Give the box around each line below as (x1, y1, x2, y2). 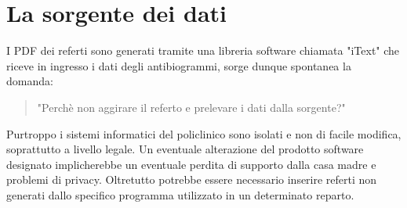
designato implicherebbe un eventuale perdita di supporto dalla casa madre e (6, 156, 376, 172)
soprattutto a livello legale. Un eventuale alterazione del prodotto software (6, 141, 364, 157)
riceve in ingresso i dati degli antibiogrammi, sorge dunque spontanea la (6, 57, 351, 74)
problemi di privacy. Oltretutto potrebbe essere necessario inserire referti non (6, 171, 377, 188)
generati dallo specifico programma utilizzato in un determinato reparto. (6, 186, 354, 203)
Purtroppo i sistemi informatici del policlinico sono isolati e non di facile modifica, (6, 125, 402, 142)
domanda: (6, 73, 53, 89)
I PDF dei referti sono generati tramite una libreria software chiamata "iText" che (6, 42, 400, 59)
